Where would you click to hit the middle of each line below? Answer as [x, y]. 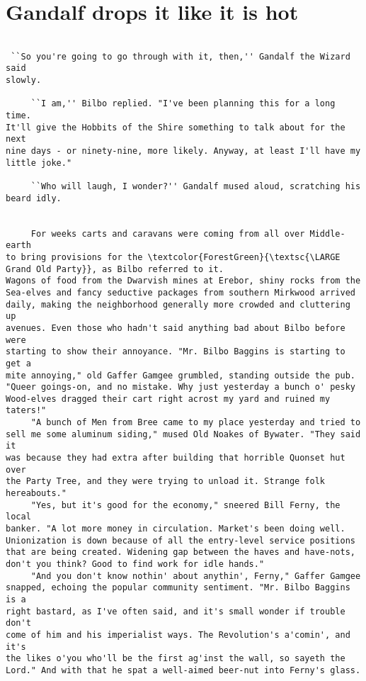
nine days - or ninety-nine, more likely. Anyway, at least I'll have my [183, 151]
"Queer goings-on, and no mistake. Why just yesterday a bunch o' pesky [181, 387]
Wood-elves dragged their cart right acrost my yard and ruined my [168, 399]
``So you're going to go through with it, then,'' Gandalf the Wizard [181, 56]
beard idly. [34, 198]
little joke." [39, 163]
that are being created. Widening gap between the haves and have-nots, [181, 552]
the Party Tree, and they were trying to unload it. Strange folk [166, 482]
